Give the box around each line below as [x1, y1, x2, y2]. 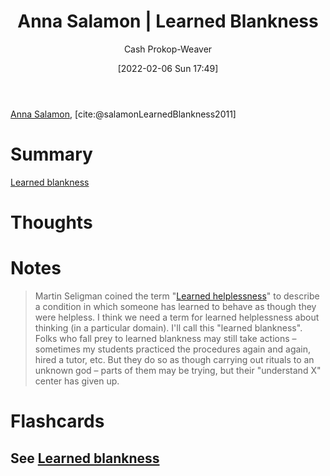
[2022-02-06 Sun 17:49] [117, 62, 219, 74]
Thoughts [10, 211, 93, 234]
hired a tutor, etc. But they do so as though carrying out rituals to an [34, 354, 315, 365]
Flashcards [10, 410, 105, 433]
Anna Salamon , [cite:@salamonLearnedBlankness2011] [10, 108, 237, 120]
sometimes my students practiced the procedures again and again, [34, 343, 312, 355]
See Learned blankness [10, 450, 160, 467]
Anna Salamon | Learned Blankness [17, 10, 319, 33]
